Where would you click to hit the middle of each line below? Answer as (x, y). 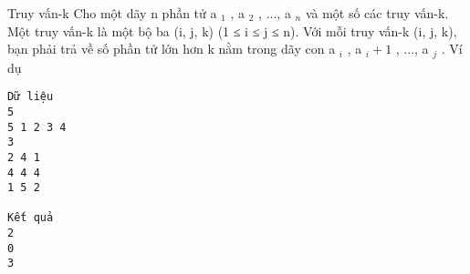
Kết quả (31, 218)
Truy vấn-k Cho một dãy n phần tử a (112, 13)
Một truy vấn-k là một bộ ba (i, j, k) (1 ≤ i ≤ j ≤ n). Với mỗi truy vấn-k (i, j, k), (232, 30)
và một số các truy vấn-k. (377, 13)
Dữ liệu (31, 97)
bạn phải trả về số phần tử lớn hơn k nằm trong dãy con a (172, 49)
